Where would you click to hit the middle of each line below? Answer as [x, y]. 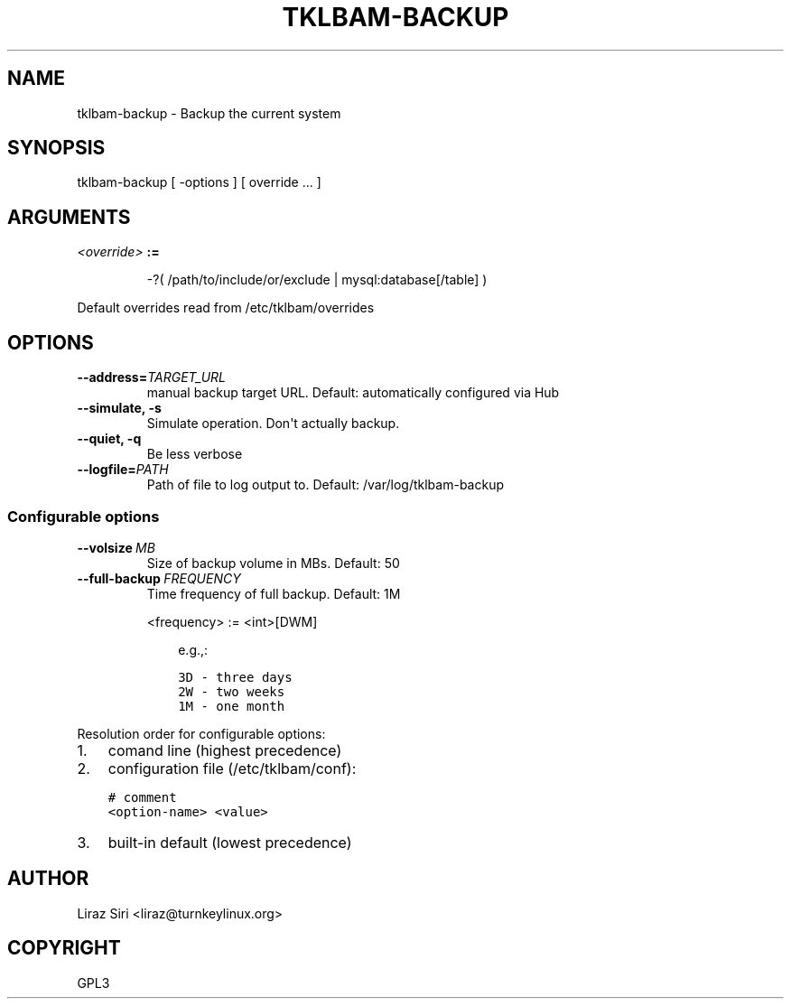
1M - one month [232, 706]
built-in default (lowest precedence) [230, 842]
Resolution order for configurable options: [201, 733]
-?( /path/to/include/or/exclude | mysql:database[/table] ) [317, 280]
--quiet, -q [109, 439]
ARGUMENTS [69, 217]
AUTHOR [48, 879]
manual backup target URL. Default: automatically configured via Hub [353, 393]
